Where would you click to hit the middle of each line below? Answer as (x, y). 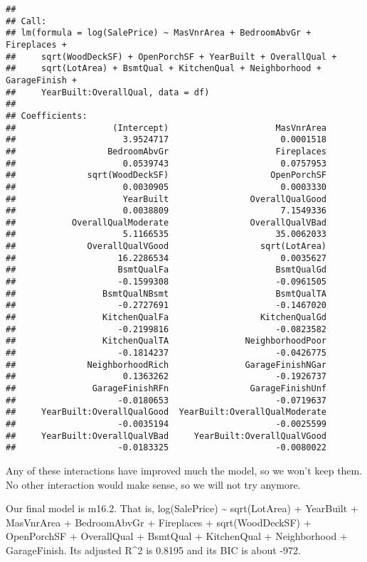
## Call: (26, 21)
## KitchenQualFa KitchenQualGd (166, 318)
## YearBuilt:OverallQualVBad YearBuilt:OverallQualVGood (166, 436)
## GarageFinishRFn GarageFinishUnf (166, 388)
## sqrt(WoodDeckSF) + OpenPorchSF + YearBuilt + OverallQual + (171, 57)
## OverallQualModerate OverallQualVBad (166, 222)
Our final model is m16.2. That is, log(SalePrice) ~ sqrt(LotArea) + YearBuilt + (182, 508)
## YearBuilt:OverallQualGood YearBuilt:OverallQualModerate (166, 412)
